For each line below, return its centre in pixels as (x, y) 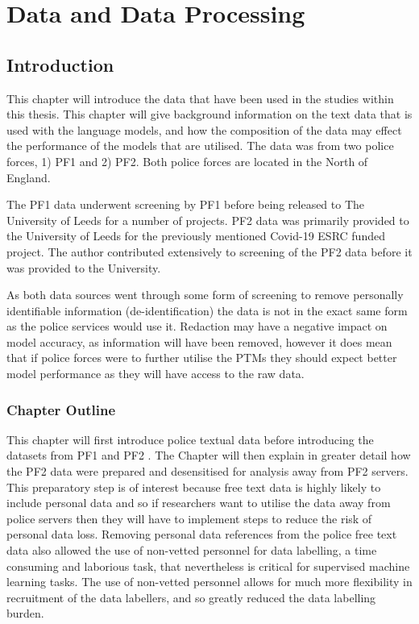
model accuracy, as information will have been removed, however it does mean (199, 341)
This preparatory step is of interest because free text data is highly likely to (194, 487)
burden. (25, 613)
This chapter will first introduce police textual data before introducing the (190, 439)
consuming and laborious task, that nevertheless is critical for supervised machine (208, 566)
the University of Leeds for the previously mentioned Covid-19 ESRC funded (196, 236)
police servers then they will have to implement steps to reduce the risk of (189, 518)
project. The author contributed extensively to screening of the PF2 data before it (209, 251)
